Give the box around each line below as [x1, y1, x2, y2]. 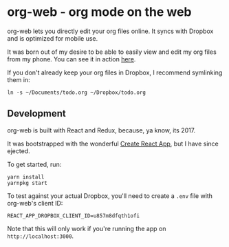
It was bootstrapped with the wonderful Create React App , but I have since [7, 139, 219, 148]
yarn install [7, 173, 45, 180]
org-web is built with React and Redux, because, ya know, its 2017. [7, 126, 196, 135]
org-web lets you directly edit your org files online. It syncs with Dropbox [7, 27, 214, 35]
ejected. [7, 146, 30, 155]
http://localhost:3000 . [7, 232, 74, 240]
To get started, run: [7, 160, 62, 168]
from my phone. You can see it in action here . [7, 55, 136, 63]
